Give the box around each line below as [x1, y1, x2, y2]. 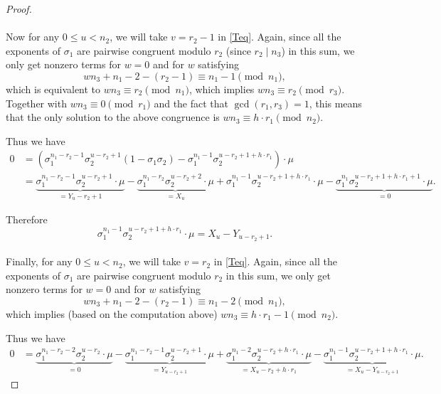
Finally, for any [6, 254, 73, 269]
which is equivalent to [6, 81, 101, 96]
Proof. [6, 1, 32, 16]
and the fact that [154, 95, 229, 110]
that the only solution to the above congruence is [6, 110, 220, 124]
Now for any [6, 29, 60, 44]
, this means [309, 95, 362, 110]
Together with [6, 95, 67, 110]
